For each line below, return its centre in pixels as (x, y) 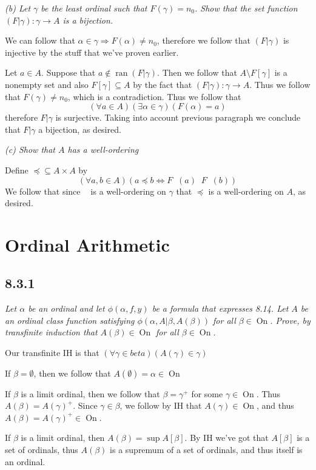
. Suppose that (69, 72)
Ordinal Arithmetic (87, 244)
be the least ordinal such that (94, 8)
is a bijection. (88, 20)
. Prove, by (290, 320)
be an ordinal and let (66, 308)
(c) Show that (30, 149)
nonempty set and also (47, 84)
